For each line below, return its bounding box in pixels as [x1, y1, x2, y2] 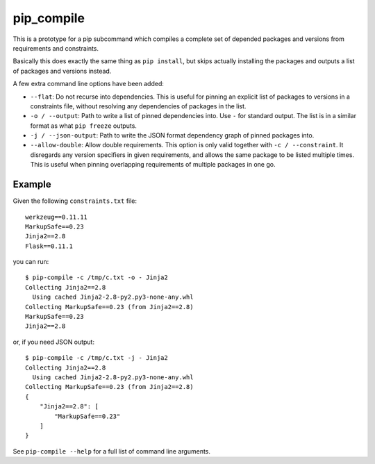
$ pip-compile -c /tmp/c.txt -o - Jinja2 [25, 274, 168, 281]
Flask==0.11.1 [25, 242, 73, 250]
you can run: [12, 258, 49, 266]
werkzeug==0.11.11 [25, 213, 88, 221]
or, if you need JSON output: [12, 338, 95, 346]
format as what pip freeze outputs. [30, 122, 137, 130]
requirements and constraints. [12, 44, 99, 52]
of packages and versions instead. [12, 67, 112, 75]
